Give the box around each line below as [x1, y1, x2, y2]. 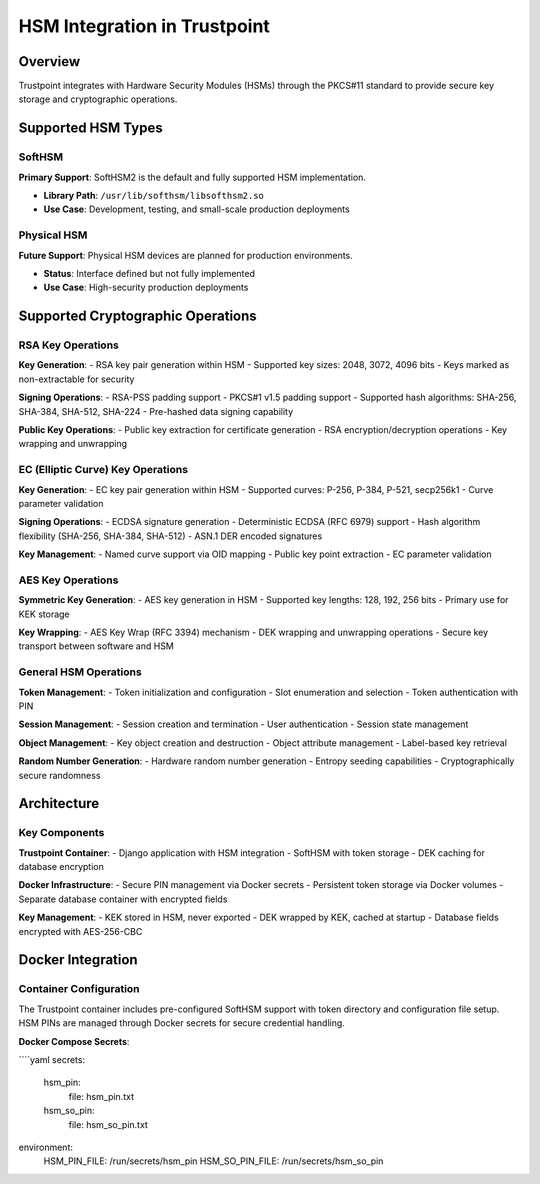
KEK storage [18, 608, 70, 620]
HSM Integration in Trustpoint [18, 15, 270, 37]
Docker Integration [18, 951, 139, 969]
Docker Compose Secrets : [18, 1035, 130, 1047]
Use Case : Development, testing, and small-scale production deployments [43, 203, 350, 215]
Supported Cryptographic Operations [18, 308, 257, 325]
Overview [18, 53, 81, 70]
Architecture [18, 795, 100, 812]
